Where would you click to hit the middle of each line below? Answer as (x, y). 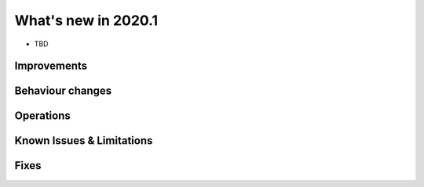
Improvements (51, 66)
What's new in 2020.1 (86, 20)
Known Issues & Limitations (84, 141)
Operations (42, 116)
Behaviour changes (63, 91)
